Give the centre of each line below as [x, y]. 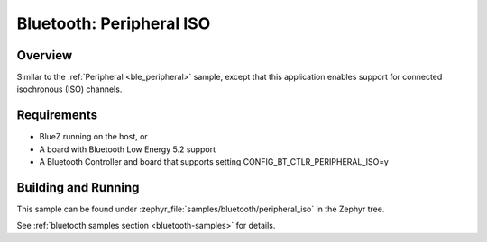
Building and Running [78, 188]
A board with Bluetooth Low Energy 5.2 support [128, 149]
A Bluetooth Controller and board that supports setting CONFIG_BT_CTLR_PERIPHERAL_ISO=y [214, 162]
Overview [45, 55]
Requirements [57, 116]
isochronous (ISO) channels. [69, 89]
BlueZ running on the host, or [93, 137]
